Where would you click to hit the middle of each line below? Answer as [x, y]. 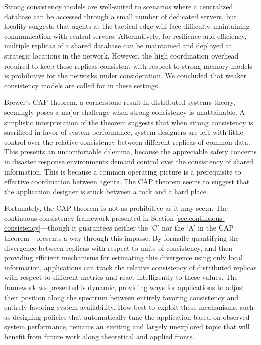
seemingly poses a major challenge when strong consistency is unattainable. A [124, 112]
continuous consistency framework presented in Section [89, 218]
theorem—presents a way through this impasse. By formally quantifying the [122, 238]
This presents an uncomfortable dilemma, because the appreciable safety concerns [130, 152]
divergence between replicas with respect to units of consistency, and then [118, 247]
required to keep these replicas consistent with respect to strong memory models [128, 65]
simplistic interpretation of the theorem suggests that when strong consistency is [129, 122]
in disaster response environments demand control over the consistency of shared [129, 161]
